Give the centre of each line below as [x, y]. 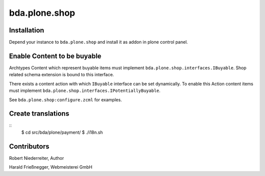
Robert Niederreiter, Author [37, 158]
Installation [26, 30]
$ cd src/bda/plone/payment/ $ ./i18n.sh [62, 132]
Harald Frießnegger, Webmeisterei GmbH [51, 167]
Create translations [39, 114]
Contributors [29, 146]
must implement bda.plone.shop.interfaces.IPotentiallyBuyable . [85, 90]
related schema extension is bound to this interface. [62, 75]
